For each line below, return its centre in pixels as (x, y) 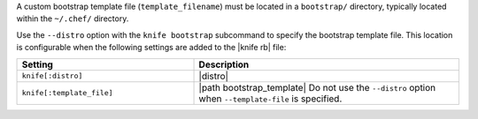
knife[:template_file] (68, 93)
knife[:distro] (52, 76)
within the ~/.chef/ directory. (73, 19)
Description (224, 64)
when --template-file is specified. (270, 99)
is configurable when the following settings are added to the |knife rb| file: (151, 48)
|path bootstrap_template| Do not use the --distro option (317, 87)
